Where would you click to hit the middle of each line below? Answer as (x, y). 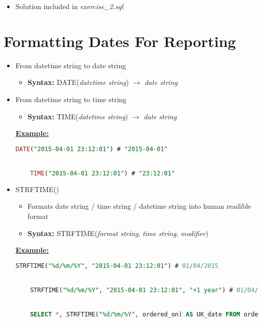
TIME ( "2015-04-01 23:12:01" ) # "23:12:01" (102, 173)
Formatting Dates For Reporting (120, 41)
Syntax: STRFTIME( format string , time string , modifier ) (118, 233)
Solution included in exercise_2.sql (69, 6)
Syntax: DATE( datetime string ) (78, 82)
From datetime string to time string (71, 99)
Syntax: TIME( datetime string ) (78, 116)
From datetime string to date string (71, 65)
